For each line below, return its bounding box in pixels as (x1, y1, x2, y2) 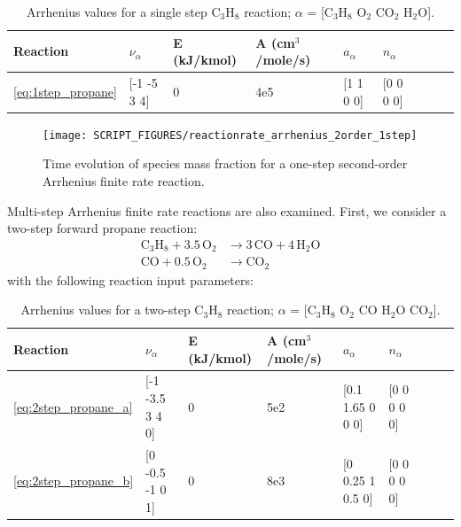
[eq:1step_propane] (13, 81, 117, 100)
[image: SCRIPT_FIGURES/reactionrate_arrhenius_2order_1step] (43, 128, 418, 142)
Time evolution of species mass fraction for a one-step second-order (43, 154, 408, 173)
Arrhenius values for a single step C (27, 3, 221, 20)
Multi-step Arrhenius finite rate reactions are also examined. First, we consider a (7, 201, 447, 220)
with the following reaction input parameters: (7, 270, 254, 289)
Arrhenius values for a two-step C (20, 300, 204, 319)
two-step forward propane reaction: (7, 219, 198, 237)
